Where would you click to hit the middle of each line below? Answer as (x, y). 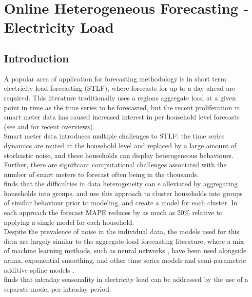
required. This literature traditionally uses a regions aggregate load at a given (120, 97)
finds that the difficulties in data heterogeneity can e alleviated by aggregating (121, 184)
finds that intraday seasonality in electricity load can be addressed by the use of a (126, 279)
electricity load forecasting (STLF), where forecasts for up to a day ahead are (120, 88)
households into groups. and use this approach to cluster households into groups (123, 193)
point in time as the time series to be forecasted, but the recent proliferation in (122, 107)
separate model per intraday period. (58, 288)
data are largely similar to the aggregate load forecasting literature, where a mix (124, 241)
